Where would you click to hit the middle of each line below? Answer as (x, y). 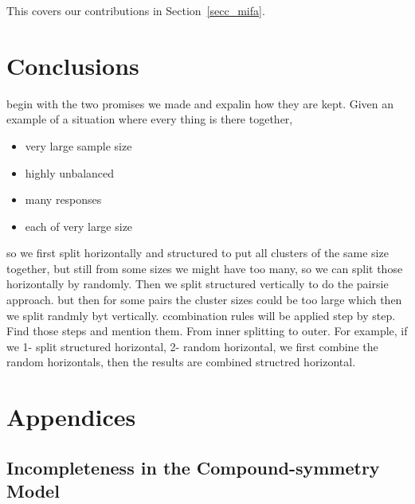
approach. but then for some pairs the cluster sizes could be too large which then (204, 300)
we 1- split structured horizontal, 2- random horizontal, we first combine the (192, 346)
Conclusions (73, 65)
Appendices (71, 417)
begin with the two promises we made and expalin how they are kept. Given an (200, 103)
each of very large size (79, 226)
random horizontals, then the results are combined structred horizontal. (181, 362)
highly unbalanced (70, 172)
